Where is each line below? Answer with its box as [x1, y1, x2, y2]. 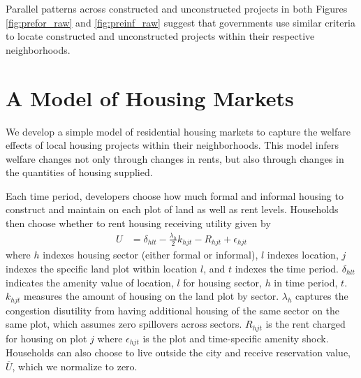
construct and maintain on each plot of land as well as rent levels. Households [6, 202, 339, 217]
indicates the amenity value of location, [6, 275, 174, 289]
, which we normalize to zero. [12, 358, 138, 373]
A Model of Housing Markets [6, 83, 294, 112]
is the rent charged [265, 317, 346, 331]
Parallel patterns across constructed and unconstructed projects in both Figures [6, 1, 348, 15]
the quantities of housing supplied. [6, 165, 153, 180]
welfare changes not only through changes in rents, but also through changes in [6, 151, 344, 166]
